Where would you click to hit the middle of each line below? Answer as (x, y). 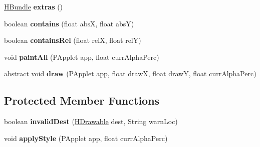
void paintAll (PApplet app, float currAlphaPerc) (82, 57)
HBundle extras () (34, 6)
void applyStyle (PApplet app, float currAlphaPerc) (86, 138)
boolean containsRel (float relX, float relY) (73, 40)
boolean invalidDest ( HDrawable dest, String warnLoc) (91, 121)
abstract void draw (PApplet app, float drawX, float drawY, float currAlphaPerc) (130, 73)
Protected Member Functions (82, 100)
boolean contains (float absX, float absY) (69, 23)
